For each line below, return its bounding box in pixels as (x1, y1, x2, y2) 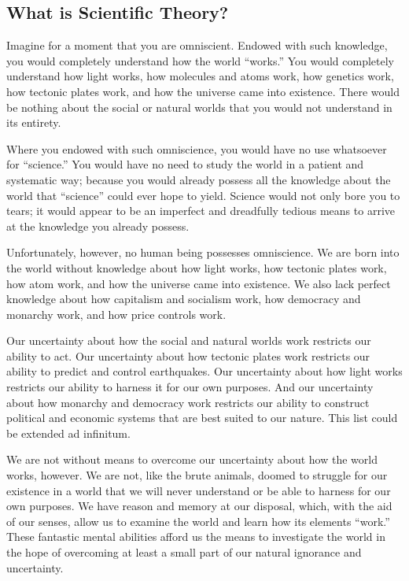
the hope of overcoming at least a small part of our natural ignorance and (6, 544, 362, 561)
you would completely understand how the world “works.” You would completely (6, 52, 394, 68)
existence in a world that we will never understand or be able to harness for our (6, 482, 391, 498)
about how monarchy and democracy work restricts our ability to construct (6, 394, 370, 410)
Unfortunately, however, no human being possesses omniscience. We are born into (6, 244, 400, 261)
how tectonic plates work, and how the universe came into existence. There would (6, 83, 400, 99)
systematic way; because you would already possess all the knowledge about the (6, 171, 391, 187)
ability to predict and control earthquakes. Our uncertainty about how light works (6, 363, 403, 379)
